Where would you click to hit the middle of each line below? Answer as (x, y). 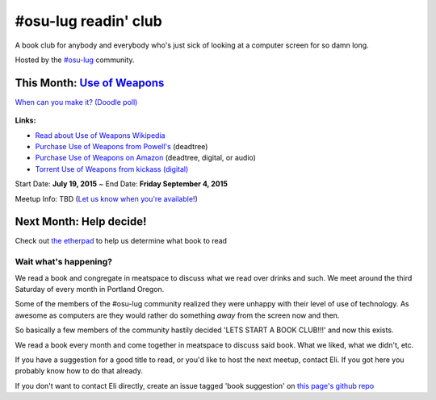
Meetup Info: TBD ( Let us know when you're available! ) (106, 198)
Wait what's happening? (64, 262)
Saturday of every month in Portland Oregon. (90, 290)
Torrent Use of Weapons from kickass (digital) (112, 169)
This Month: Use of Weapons (90, 83)
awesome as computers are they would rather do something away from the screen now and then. (177, 315)
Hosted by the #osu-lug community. (75, 60)
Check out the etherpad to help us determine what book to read (121, 241)
